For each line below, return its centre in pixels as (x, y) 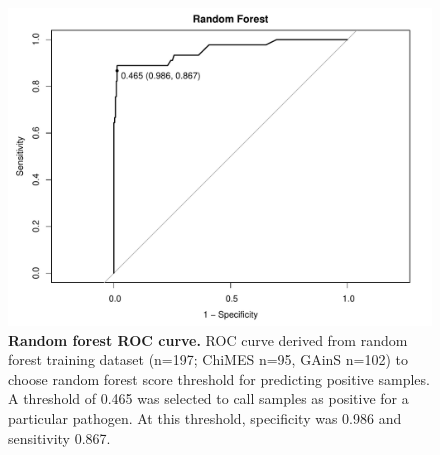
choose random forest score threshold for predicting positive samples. (219, 378)
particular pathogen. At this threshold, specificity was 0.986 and (205, 417)
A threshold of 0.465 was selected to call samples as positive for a (208, 398)
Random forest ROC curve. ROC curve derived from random (208, 339)
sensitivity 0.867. (59, 437)
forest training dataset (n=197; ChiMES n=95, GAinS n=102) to (208, 359)
